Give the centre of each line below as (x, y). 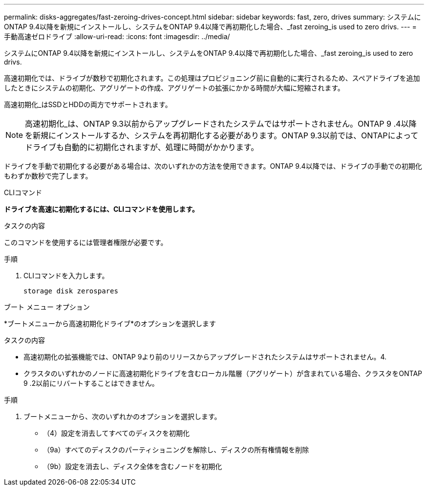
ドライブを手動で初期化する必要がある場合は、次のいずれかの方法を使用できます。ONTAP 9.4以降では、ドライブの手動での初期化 (213, 166)
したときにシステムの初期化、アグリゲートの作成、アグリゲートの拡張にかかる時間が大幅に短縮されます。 (174, 88)
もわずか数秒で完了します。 (48, 176)
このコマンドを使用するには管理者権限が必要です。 (86, 242)
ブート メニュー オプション (47, 307)
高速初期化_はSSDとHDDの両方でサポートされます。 (88, 104)
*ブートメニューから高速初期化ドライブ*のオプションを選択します (110, 323)
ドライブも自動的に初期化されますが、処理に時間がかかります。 (142, 147)
